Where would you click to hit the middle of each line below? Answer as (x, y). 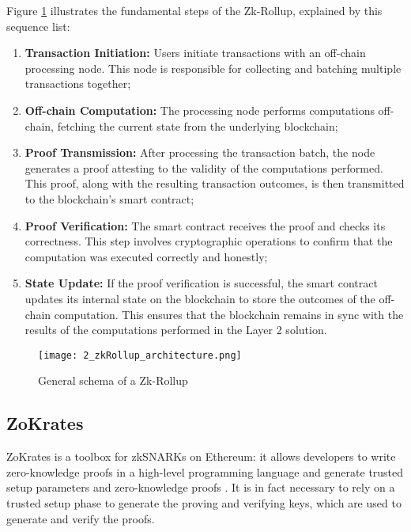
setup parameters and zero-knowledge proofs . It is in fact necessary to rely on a (201, 487)
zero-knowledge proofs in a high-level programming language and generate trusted (205, 471)
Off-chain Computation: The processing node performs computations (200, 110)
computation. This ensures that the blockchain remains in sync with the (229, 314)
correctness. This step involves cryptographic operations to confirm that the (209, 241)
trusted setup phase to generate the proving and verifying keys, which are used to (204, 502)
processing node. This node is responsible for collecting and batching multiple (213, 68)
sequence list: (38, 26)
